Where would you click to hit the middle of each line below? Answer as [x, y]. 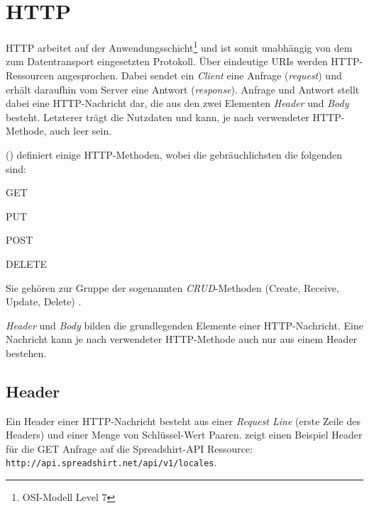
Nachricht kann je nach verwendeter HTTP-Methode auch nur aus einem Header [182, 339]
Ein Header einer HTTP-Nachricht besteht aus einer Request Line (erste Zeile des [183, 420]
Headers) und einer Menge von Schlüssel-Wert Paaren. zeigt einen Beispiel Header [184, 435]
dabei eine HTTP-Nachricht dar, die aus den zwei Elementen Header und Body [177, 103]
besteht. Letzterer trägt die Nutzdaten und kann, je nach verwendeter [158, 117]
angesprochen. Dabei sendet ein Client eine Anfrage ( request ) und [199, 75]
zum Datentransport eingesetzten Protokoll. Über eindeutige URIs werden [167, 61]
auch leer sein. [81, 131]
